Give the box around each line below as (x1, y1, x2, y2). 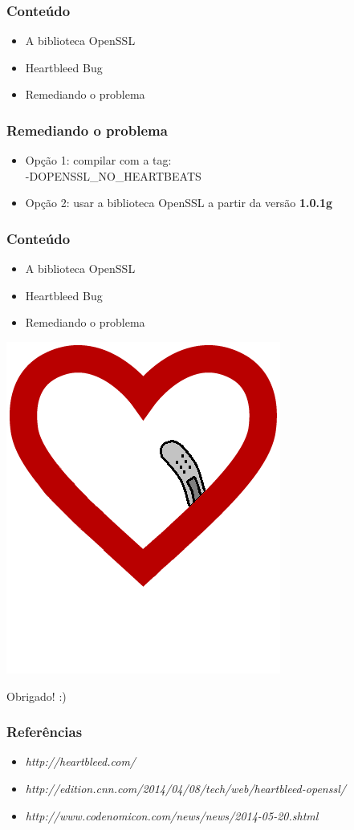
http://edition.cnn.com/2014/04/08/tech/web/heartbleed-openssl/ (25, 780, 346, 796)
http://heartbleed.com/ (25, 753, 136, 770)
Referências (6, 722, 83, 742)
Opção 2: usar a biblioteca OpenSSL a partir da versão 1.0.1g (25, 194, 333, 211)
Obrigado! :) (6, 687, 67, 704)
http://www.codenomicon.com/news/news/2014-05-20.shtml (25, 807, 319, 824)
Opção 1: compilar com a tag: (25, 152, 172, 169)
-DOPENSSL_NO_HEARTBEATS (25, 167, 201, 184)
